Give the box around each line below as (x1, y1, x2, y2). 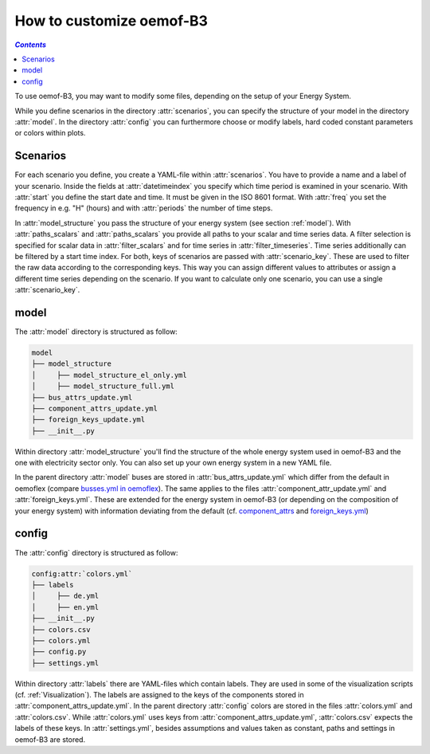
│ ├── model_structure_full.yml (31, 382, 175, 391)
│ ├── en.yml (31, 603, 100, 611)
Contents (14, 40, 47, 49)
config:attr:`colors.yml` (31, 569, 133, 578)
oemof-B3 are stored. (14, 734, 86, 744)
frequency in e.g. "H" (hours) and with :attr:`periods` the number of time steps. (14, 203, 273, 213)
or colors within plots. (14, 128, 86, 138)
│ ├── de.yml (31, 591, 100, 601)
